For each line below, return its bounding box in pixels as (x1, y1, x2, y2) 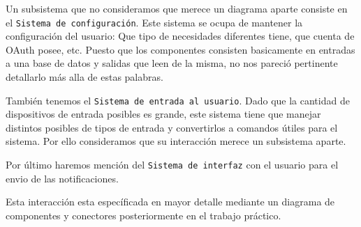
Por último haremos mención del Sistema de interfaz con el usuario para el (6, 157, 339, 172)
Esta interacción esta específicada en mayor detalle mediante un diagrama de (6, 194, 335, 209)
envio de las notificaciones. (6, 171, 119, 185)
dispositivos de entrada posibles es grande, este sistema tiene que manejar (6, 107, 321, 121)
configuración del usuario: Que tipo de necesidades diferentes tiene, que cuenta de (6, 29, 355, 43)
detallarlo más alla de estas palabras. (6, 70, 163, 84)
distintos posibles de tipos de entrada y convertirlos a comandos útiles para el (6, 120, 338, 134)
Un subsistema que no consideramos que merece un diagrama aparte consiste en (6, 1, 348, 15)
